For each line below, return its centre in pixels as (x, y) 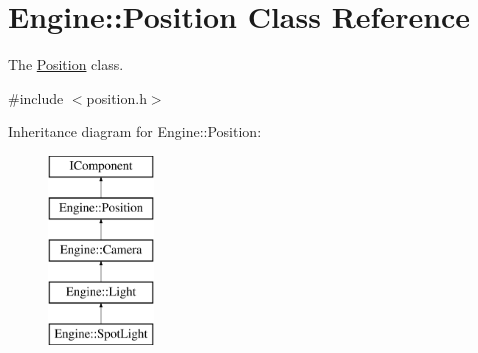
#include (36, 97)
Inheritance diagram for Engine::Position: (135, 131)
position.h (116, 97)
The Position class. (66, 64)
